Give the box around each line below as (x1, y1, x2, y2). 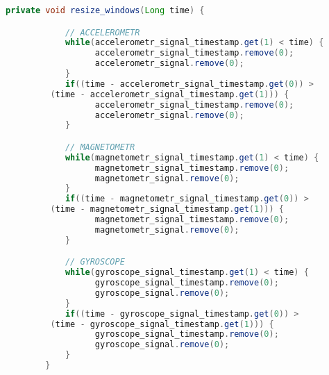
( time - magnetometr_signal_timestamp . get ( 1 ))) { (50, 204, 285, 215)
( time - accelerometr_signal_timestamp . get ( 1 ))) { (50, 89, 289, 99)
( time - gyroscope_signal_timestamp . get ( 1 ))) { (50, 319, 274, 329)
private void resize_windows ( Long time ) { (6, 6, 205, 15)
